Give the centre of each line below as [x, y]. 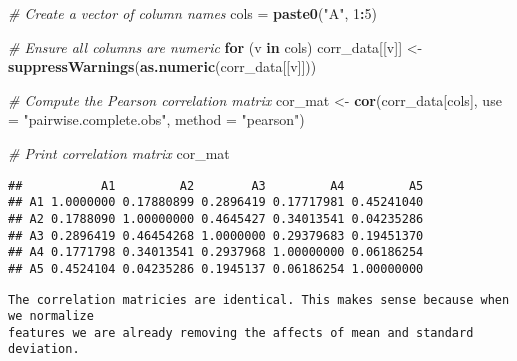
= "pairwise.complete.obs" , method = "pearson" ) [156, 119]
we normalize [51, 316]
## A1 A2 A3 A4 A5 [216, 185]
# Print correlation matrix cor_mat [119, 152]
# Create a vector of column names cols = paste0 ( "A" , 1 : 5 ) [192, 13]
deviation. [44, 349]
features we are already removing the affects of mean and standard [241, 332]
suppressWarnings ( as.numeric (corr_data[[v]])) [162, 66]
